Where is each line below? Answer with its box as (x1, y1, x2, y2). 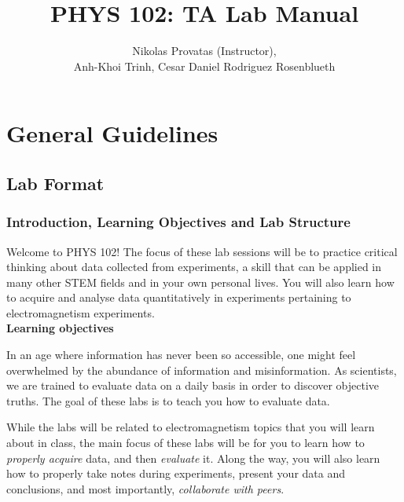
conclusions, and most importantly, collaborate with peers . (6, 480, 285, 497)
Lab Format (6, 170, 105, 195)
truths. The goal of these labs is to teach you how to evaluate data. (6, 392, 330, 409)
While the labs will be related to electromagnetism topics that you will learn (6, 419, 375, 435)
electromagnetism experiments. (6, 304, 155, 321)
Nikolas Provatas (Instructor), (132, 42, 277, 59)
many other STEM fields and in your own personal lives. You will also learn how (6, 273, 395, 290)
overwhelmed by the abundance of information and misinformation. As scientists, (6, 361, 397, 378)
